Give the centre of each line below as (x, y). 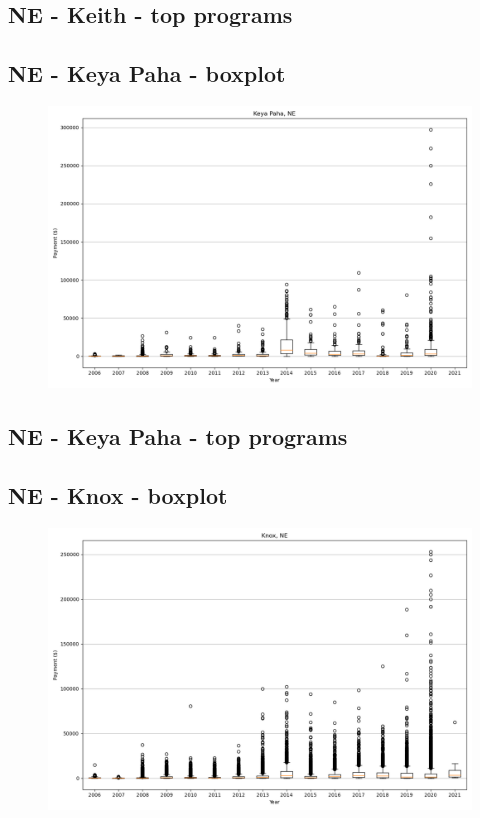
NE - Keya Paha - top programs (178, 436)
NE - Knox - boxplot (118, 495)
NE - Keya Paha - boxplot (147, 73)
